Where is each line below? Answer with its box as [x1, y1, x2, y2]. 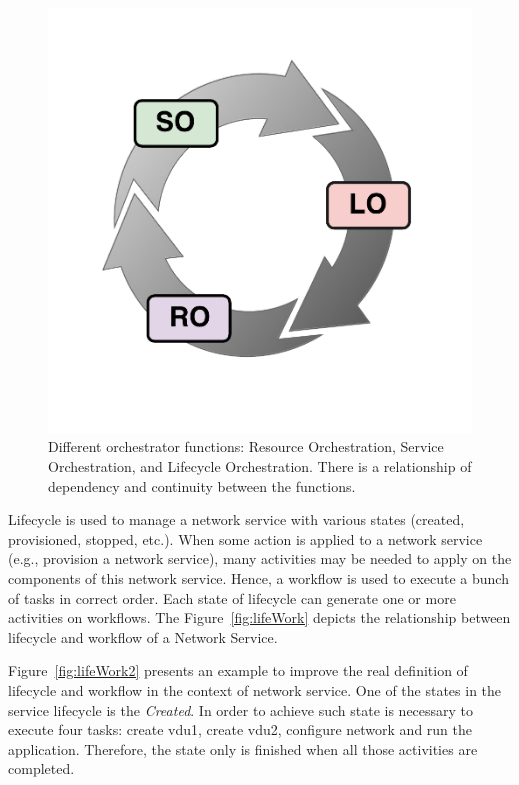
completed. [8, 758, 75, 779]
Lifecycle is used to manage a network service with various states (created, [8, 509, 465, 530]
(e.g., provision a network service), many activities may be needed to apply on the [8, 548, 512, 569]
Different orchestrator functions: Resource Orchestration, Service [48, 436, 444, 457]
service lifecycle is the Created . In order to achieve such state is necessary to [8, 699, 474, 720]
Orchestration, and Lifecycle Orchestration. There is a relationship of [48, 456, 472, 477]
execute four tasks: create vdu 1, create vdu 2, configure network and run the [8, 719, 472, 740]
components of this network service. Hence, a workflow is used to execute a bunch [8, 568, 509, 589]
